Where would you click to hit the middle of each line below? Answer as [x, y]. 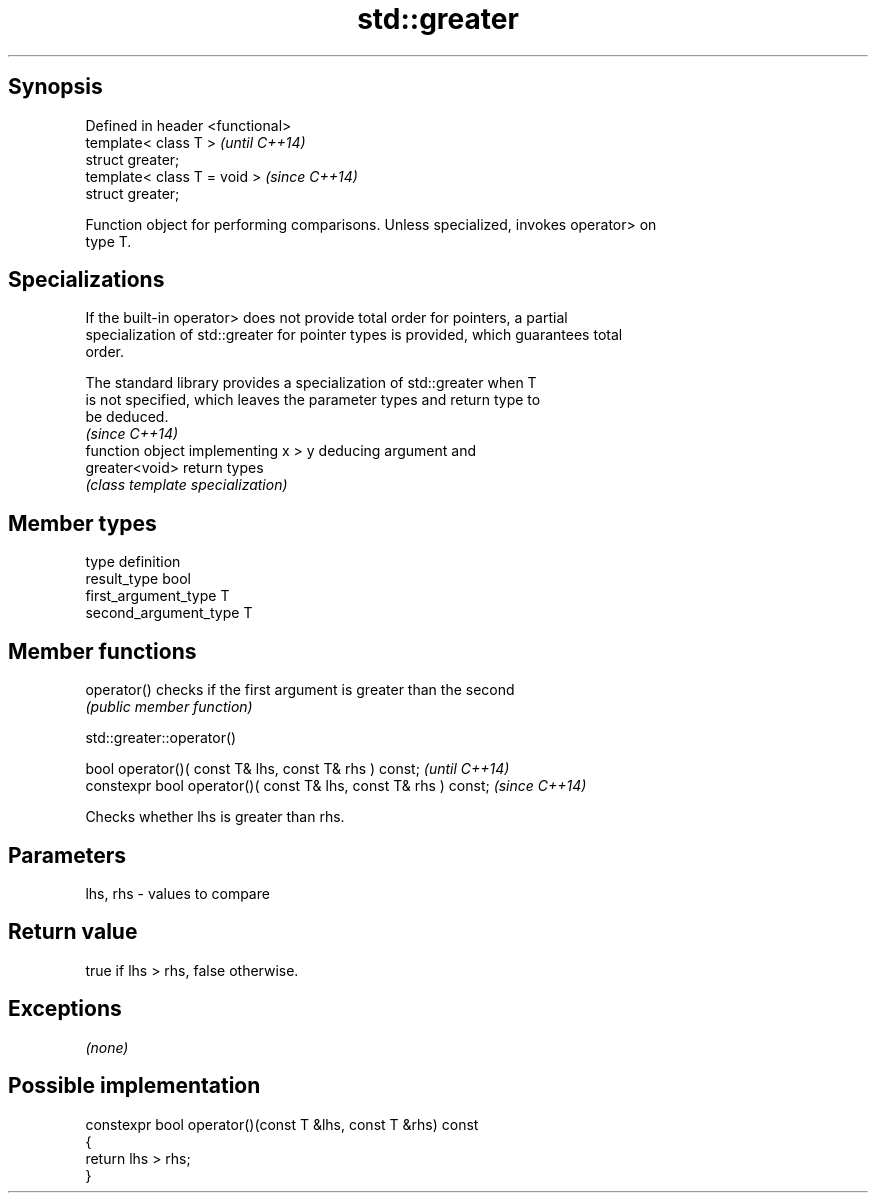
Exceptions [65, 1009]
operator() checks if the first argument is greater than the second [300, 690]
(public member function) [169, 707]
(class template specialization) [186, 485]
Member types [82, 523]
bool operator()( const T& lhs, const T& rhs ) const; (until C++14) [297, 769]
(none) [107, 1047]
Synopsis [55, 87]
